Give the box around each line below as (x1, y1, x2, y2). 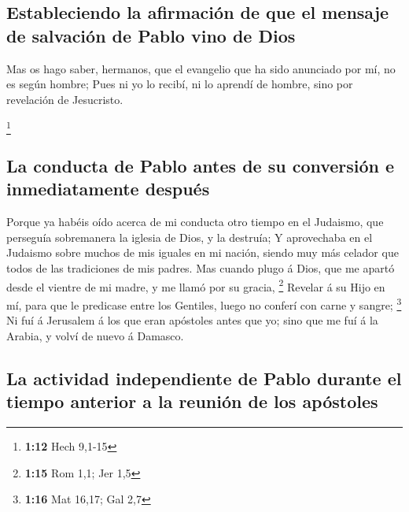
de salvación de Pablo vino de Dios (6, 23, 296, 47)
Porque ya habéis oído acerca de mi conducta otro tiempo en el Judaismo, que (6, 213, 384, 230)
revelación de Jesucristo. (6, 91, 123, 107)
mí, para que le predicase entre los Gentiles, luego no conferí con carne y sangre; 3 (6, 294, 402, 313)
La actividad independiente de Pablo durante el (6, 365, 402, 390)
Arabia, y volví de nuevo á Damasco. (6, 327, 184, 343)
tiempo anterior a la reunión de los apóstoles (6, 389, 378, 414)
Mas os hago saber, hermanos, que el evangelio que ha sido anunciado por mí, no (6, 60, 396, 76)
